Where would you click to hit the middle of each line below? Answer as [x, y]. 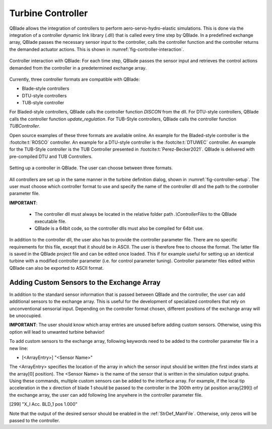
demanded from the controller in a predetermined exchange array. [78, 68]
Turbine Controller [49, 13]
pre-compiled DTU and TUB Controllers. [51, 156]
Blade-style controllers [46, 89]
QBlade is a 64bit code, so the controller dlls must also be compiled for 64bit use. [119, 228]
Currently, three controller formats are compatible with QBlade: [75, 79]
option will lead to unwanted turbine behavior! [57, 332]
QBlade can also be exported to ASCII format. [57, 268]
